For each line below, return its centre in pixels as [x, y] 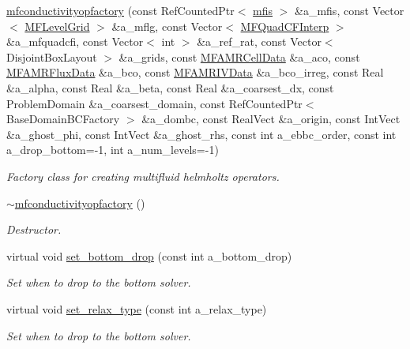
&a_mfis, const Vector [350, 10]
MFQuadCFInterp [285, 26]
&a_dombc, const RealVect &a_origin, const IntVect [271, 119]
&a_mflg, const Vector [167, 26]
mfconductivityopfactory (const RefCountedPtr [120, 10]
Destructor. [34, 229]
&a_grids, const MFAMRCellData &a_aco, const [239, 56]
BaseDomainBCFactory [63, 119]
